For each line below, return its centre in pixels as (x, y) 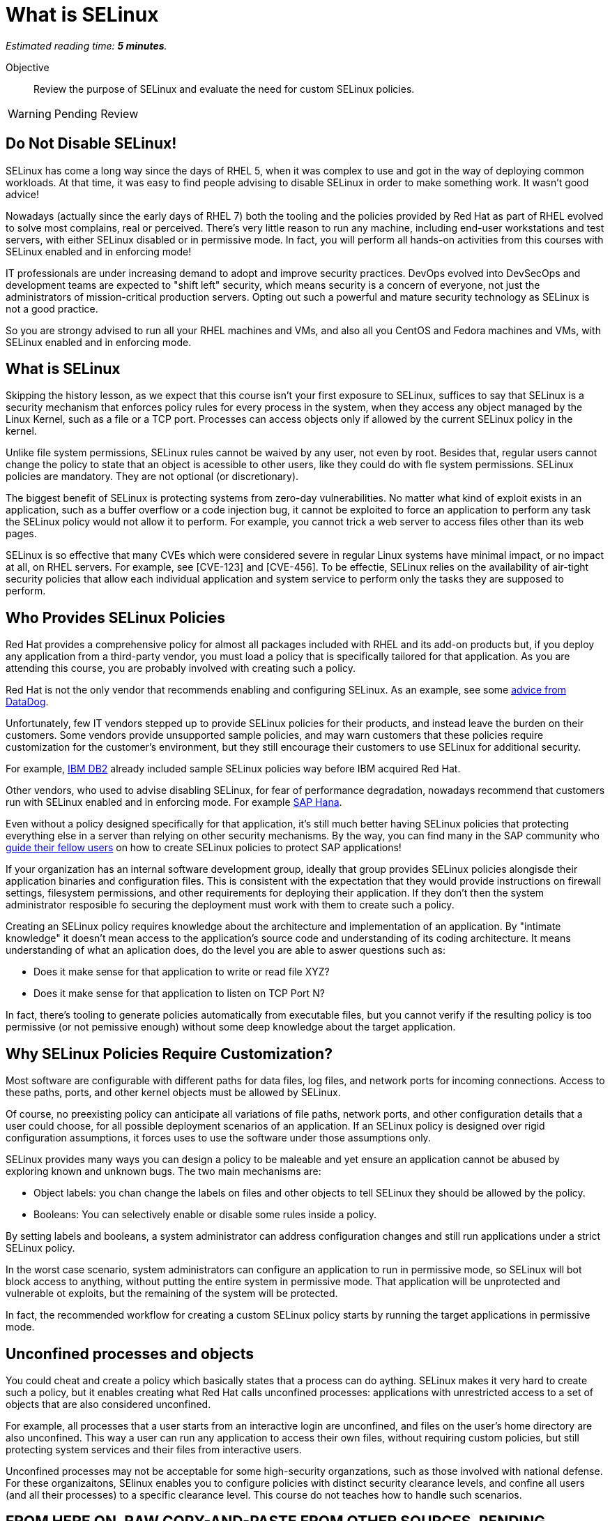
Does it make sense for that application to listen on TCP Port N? (179, 994)
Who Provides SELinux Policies (116, 617)
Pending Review (96, 113)
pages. (21, 534)
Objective (28, 67)
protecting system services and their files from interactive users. (154, 1449)
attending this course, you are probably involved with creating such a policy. (181, 668)
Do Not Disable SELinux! (91, 144)
